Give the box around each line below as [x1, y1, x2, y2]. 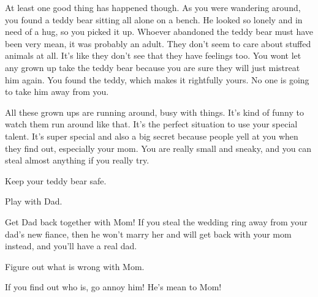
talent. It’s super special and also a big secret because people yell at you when [5, 129, 298, 142]
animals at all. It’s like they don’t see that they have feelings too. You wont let [5, 49, 301, 62]
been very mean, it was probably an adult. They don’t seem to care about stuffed [5, 37, 311, 50]
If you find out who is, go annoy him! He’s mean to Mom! [5, 280, 222, 293]
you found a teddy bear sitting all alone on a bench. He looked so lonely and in [5, 13, 303, 26]
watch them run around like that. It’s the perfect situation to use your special [5, 118, 298, 130]
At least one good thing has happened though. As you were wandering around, [5, 1, 301, 13]
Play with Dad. [5, 195, 62, 208]
